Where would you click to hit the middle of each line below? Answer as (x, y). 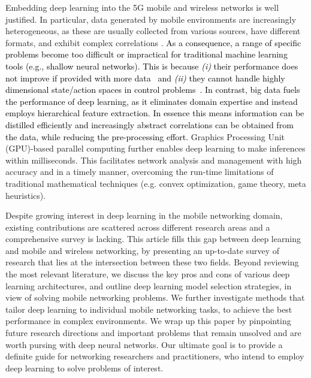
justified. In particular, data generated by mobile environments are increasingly (151, 19)
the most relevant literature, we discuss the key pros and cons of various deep (148, 274)
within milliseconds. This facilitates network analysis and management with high (154, 160)
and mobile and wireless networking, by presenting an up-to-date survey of (143, 250)
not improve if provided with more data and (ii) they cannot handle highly (145, 78)
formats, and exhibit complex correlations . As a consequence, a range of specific (153, 42)
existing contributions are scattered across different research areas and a (138, 227)
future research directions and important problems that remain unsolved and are (153, 333)
